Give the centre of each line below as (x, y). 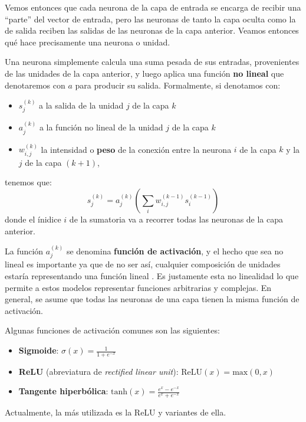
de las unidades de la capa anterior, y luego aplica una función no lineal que (144, 73)
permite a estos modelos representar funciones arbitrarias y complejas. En (138, 287)
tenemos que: (28, 182)
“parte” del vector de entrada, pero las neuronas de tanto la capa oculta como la (150, 19)
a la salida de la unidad (81, 105)
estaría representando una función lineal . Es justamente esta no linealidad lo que (152, 276)
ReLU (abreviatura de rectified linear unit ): (98, 371)
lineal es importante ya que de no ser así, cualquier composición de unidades (143, 264)
